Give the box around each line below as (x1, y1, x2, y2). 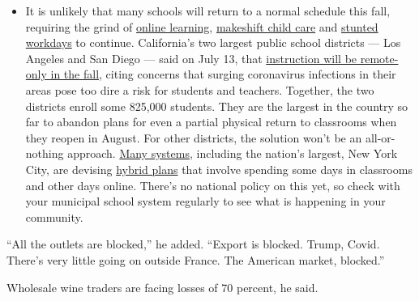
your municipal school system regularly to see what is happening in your (25, 193, 386, 210)
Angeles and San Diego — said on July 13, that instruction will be (25, 49, 357, 66)
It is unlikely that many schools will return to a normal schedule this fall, (25, 2, 391, 19)
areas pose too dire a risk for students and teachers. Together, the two (25, 81, 374, 98)
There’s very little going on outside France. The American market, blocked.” (6, 251, 385, 268)
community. (25, 208, 83, 225)
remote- (360, 49, 399, 66)
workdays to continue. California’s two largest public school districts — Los (25, 34, 401, 51)
